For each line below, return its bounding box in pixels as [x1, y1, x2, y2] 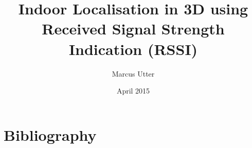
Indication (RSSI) [68, 38, 198, 59]
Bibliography [4, 124, 97, 145]
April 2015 [116, 85, 150, 96]
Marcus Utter [112, 68, 155, 79]
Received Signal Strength [42, 18, 225, 39]
